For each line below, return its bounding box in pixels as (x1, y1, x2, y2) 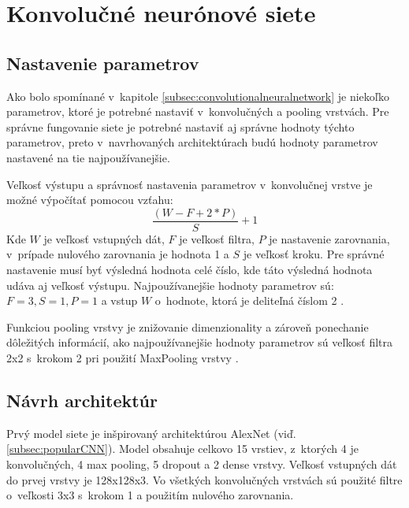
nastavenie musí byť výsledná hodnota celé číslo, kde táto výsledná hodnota (6, 261, 373, 277)
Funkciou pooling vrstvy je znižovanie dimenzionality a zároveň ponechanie (6, 318, 369, 335)
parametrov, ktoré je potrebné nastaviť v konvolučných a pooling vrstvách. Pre (6, 103, 389, 120)
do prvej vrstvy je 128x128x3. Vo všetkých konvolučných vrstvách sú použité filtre (6, 471, 403, 488)
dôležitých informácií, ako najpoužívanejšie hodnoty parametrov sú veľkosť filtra (6, 334, 393, 350)
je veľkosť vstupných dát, (43, 230, 165, 247)
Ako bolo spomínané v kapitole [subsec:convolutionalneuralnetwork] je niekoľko (6, 87, 390, 104)
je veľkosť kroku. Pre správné (243, 246, 385, 262)
